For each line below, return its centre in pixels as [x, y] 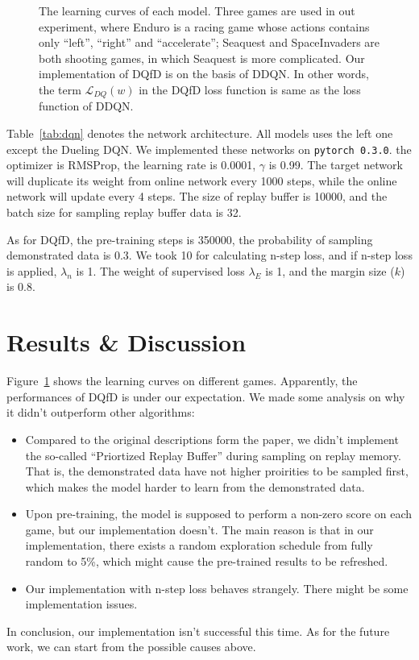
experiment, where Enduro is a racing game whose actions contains [204, 26]
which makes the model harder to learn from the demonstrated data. [195, 486]
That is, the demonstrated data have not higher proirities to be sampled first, [217, 471]
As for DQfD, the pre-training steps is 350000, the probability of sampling [190, 239]
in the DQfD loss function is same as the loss [250, 89]
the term [60, 89]
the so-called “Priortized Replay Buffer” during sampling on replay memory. [213, 455]
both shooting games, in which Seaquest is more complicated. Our [202, 58]
